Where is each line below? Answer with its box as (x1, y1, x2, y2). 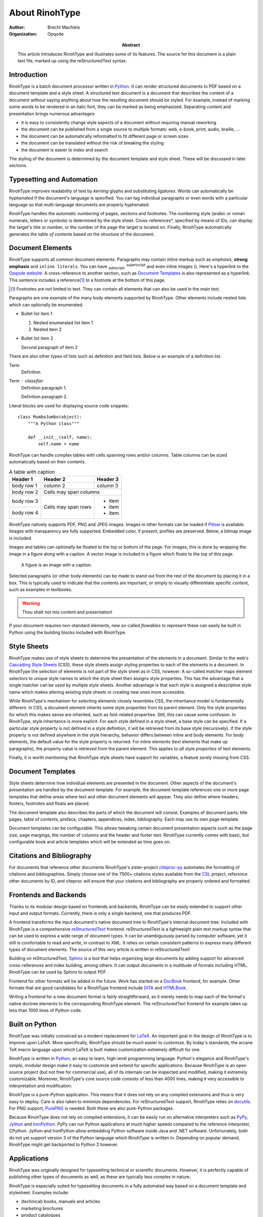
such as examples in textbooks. (9, 587, 73, 592)
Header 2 (43, 476, 66, 482)
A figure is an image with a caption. (21, 562, 92, 568)
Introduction (9, 71, 48, 79)
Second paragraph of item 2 (21, 344, 78, 350)
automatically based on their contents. (9, 459, 86, 465)
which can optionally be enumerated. (9, 302, 84, 308)
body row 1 (12, 482, 38, 489)
